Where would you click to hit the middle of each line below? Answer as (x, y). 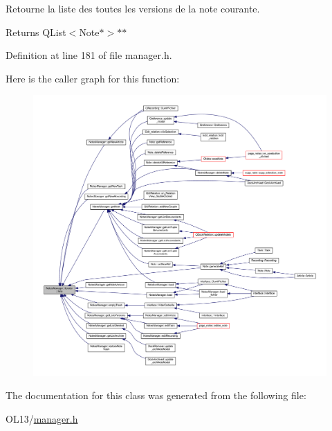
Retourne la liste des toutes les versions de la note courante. (133, 8)
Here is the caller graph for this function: (93, 78)
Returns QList (36, 32)
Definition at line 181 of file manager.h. (89, 55)
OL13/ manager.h (42, 418)
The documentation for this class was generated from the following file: (156, 395)
